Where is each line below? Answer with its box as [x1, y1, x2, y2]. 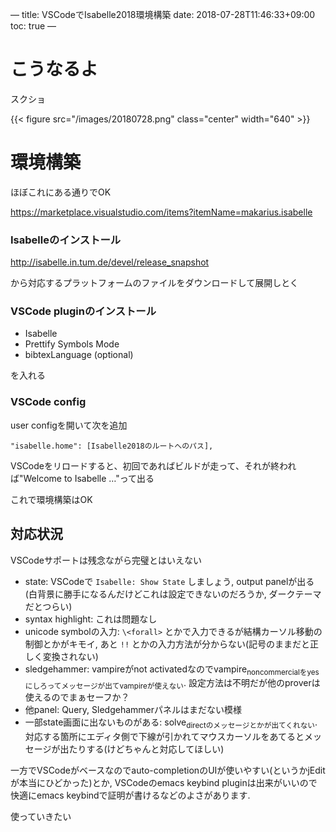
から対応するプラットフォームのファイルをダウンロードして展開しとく [10, 277, 299, 289]
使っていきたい [10, 810, 72, 822]
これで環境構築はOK [10, 493, 93, 505]
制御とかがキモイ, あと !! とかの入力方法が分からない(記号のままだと [24, 638, 311, 650]
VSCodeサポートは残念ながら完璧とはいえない [10, 554, 202, 566]
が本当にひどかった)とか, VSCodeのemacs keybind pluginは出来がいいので [10, 776, 318, 788]
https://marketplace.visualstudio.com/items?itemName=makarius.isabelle [10, 206, 313, 218]
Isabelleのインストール [10, 233, 122, 247]
